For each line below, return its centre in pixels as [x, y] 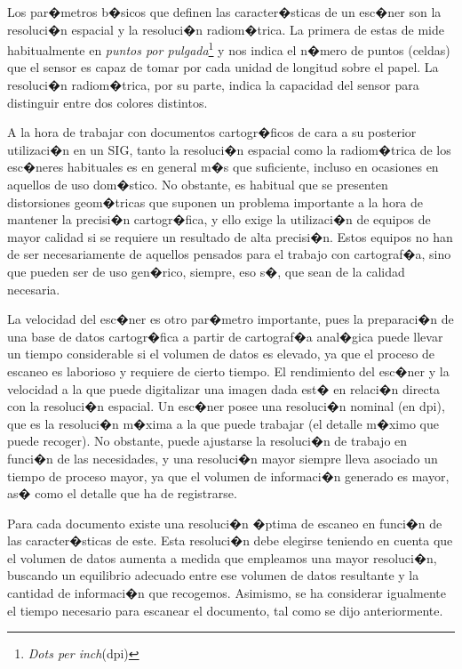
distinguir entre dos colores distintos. [108, 102]
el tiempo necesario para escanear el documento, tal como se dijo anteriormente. [225, 610]
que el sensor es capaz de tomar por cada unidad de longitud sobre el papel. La [223, 67]
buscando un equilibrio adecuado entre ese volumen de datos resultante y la [213, 575]
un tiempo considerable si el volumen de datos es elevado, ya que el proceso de [221, 354]
